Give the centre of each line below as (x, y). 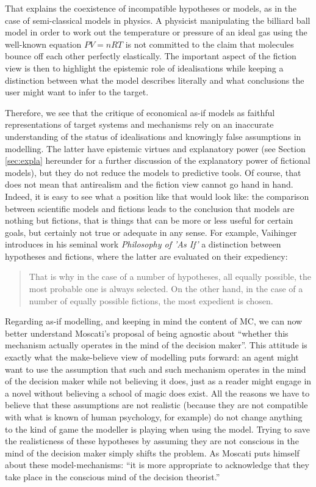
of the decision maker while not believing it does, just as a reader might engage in (158, 381)
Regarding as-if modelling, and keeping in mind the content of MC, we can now (154, 321)
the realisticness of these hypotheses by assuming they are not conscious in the (152, 441)
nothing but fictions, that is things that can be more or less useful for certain (149, 220)
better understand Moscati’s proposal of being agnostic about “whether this (147, 333)
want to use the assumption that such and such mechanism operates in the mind (156, 369)
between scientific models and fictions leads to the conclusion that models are (150, 208)
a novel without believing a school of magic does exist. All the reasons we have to (157, 393)
